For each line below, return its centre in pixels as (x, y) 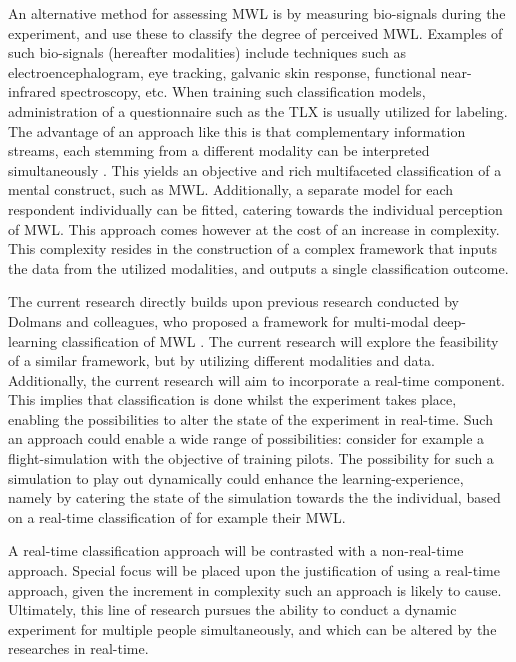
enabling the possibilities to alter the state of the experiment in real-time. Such (250, 418)
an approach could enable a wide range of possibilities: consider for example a (246, 438)
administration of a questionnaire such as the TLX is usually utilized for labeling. (258, 110)
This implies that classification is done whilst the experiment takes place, (232, 399)
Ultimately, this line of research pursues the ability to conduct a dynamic (232, 609)
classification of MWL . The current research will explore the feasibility (280, 340)
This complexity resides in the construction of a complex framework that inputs (252, 248)
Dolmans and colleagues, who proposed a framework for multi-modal (218, 320)
